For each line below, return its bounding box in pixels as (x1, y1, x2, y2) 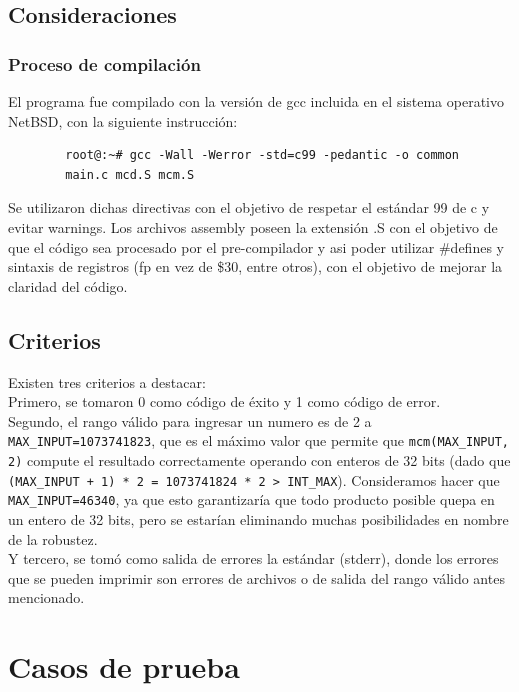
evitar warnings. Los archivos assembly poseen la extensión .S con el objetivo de (8, 216, 498, 237)
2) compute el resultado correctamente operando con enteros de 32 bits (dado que (8, 449, 511, 470)
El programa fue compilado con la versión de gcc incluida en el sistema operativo (8, 91, 505, 111)
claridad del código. (8, 275, 128, 296)
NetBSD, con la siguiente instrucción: (8, 110, 238, 131)
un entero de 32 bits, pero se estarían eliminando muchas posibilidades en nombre (8, 508, 509, 529)
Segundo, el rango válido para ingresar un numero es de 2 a (8, 410, 372, 431)
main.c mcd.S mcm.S (65, 167, 195, 182)
